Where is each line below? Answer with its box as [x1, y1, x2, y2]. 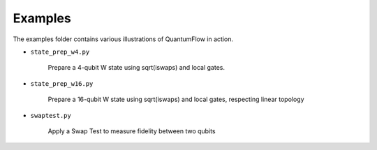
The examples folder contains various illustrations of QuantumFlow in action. [13, 35, 234, 43]
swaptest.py [30, 112, 71, 119]
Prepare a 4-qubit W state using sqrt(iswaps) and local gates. [47, 63, 225, 72]
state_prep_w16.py [30, 80, 94, 87]
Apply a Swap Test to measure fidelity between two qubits [47, 126, 216, 135]
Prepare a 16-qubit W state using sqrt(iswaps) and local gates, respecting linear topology [47, 95, 304, 104]
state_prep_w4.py [30, 47, 90, 56]
